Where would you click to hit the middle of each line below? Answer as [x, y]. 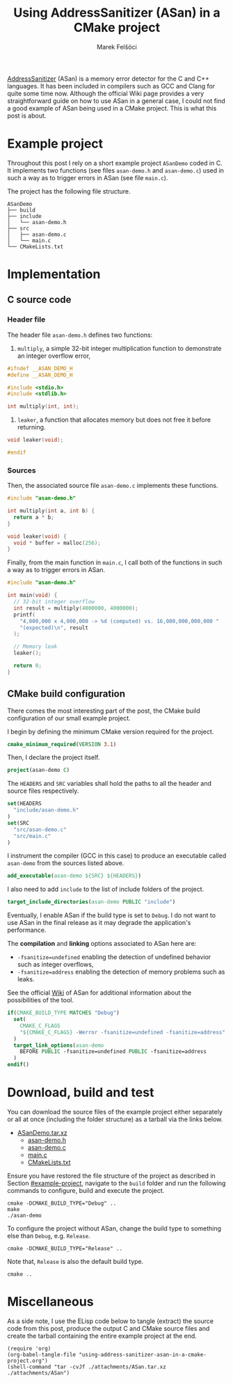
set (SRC [18, 823]
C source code [39, 300]
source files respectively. [43, 791]
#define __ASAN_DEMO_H [40, 375]
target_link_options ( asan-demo [59, 1045]
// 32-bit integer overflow [54, 602]
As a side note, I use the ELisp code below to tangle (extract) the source [111, 1321]
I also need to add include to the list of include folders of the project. [106, 890]
